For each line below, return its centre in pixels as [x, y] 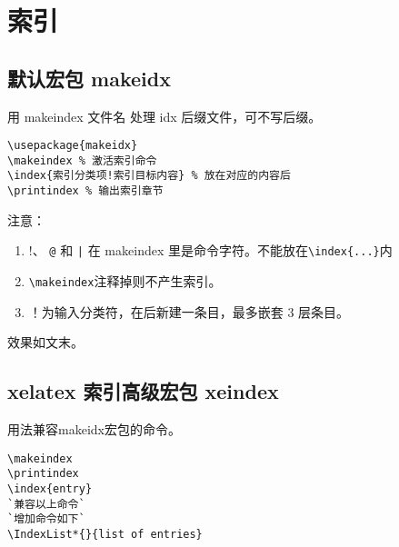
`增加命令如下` [46, 519]
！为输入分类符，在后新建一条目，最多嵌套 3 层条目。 [189, 311]
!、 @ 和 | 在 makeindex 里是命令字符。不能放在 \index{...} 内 [210, 250]
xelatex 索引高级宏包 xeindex [143, 391]
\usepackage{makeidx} [73, 146]
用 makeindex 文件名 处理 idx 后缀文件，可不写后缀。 [165, 116]
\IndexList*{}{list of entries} [105, 534]
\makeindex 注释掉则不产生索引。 [125, 281]
